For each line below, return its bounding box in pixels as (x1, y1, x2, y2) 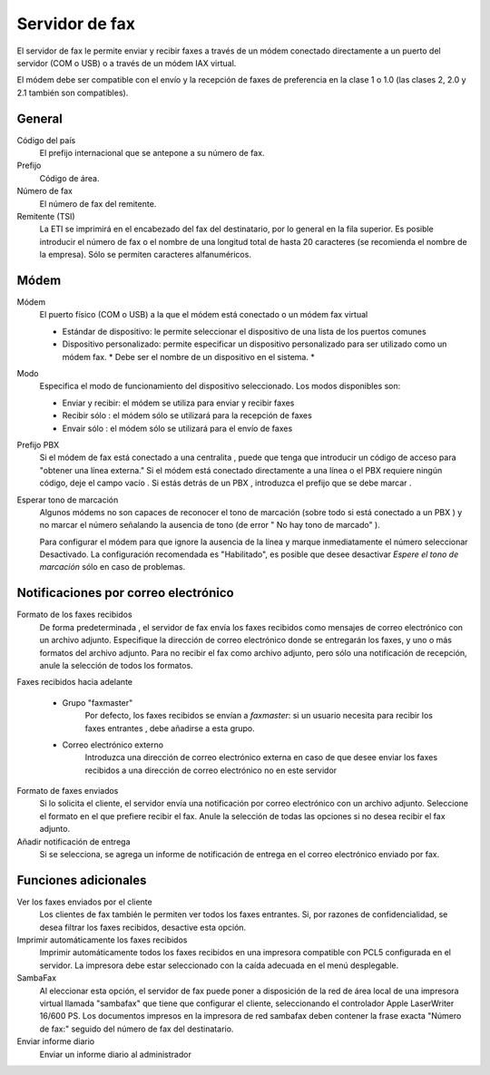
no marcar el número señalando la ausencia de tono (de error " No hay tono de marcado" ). (39, 520, 380, 531)
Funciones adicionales (16, 872, 147, 888)
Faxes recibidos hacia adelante (16, 677, 133, 688)
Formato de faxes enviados (16, 786, 119, 796)
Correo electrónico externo (62, 739, 163, 750)
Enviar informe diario (16, 1036, 95, 1047)
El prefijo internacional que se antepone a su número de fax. (39, 148, 265, 159)
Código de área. (39, 172, 100, 183)
